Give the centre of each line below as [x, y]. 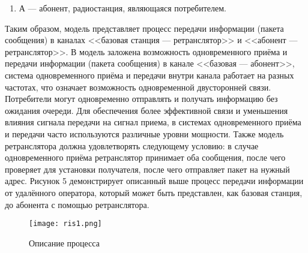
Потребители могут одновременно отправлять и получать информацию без [141, 99]
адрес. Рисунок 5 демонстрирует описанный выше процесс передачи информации [154, 181]
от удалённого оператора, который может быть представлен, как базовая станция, [154, 192]
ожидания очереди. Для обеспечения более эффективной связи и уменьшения [146, 110]
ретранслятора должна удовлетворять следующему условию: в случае [132, 145]
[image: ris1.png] [65, 224]
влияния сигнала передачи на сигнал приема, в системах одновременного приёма [153, 122]
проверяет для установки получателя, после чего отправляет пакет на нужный [147, 169]
